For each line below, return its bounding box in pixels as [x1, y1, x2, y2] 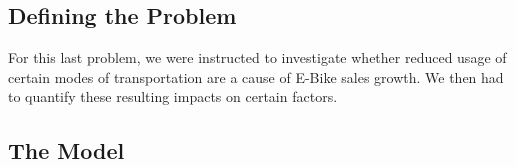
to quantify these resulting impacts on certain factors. [8, 86, 338, 107]
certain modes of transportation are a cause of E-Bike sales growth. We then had [8, 66, 504, 87]
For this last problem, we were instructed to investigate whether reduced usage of [8, 47, 507, 68]
